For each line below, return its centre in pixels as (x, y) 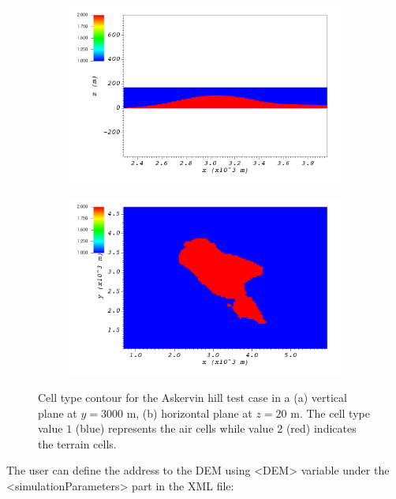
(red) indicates (321, 428)
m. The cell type (330, 413)
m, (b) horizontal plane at (189, 413)
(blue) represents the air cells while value (174, 428)
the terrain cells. (77, 443)
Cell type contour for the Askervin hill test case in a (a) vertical (192, 397)
